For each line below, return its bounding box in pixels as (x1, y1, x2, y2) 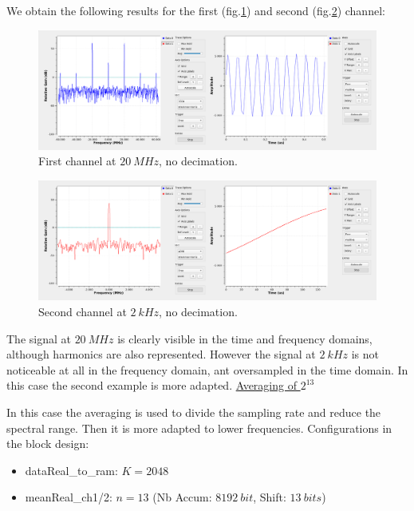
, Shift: (253, 489, 286, 505)
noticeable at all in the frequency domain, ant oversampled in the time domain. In (6, 361, 408, 378)
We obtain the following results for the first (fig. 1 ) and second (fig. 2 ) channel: (6, 2, 385, 18)
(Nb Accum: (152, 489, 212, 505)
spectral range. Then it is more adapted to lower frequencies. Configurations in (6, 419, 392, 436)
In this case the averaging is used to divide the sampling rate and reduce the (6, 403, 381, 420)
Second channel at (38, 303, 127, 319)
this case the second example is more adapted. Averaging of (6, 377, 297, 394)
